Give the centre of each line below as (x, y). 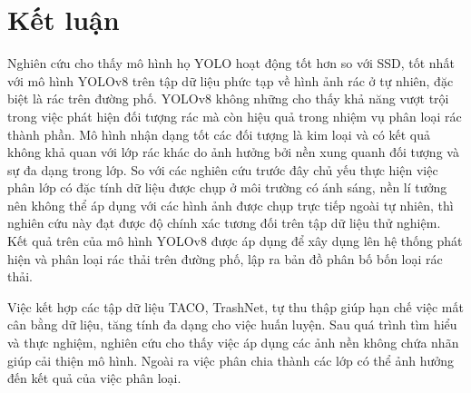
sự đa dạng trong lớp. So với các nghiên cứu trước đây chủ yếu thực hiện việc (223, 169)
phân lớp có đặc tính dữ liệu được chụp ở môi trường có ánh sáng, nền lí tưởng (227, 187)
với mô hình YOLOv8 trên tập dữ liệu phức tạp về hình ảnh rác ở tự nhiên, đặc (231, 80)
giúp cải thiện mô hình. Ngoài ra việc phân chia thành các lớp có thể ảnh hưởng (231, 360)
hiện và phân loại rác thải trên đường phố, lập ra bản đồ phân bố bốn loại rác (225, 258)
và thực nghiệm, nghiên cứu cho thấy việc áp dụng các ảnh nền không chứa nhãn (233, 343)
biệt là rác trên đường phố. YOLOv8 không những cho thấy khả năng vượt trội (228, 98)
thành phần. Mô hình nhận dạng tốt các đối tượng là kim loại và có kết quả (219, 134)
